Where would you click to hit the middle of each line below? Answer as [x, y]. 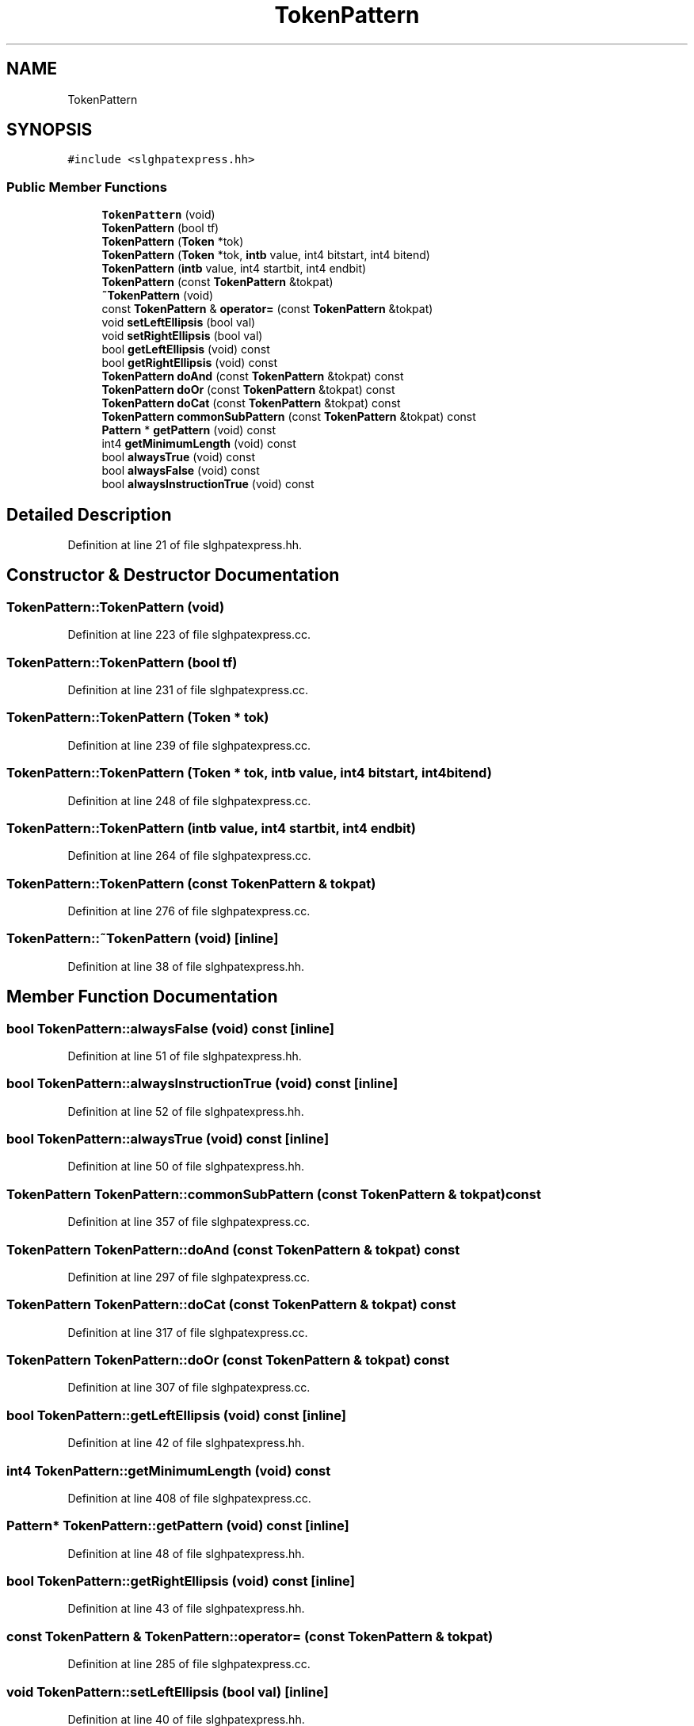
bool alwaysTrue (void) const [179, 457]
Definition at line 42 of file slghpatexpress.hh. [186, 1443]
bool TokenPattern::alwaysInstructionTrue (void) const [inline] [202, 1084]
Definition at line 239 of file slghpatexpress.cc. [189, 745]
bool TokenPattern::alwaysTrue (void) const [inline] [168, 1139]
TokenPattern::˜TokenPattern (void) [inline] [143, 939]
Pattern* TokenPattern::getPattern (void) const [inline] [178, 1526]
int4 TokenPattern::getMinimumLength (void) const [169, 1470]
